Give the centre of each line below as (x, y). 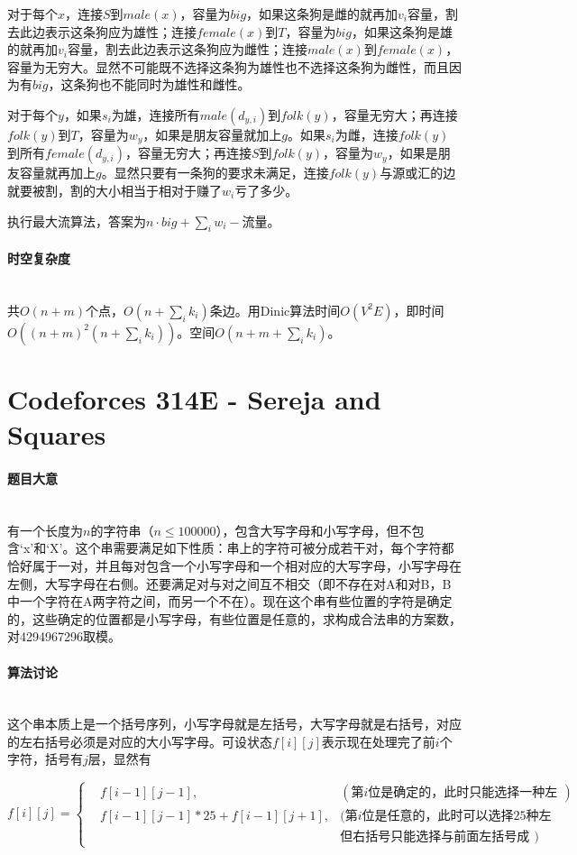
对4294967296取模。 (64, 636)
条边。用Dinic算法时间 (275, 310)
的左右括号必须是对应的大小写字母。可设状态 (140, 741)
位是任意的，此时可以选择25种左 (457, 817)
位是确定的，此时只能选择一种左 (463, 793)
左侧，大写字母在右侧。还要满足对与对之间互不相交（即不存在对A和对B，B (229, 583)
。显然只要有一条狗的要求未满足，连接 (215, 173)
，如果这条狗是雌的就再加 (322, 14)
